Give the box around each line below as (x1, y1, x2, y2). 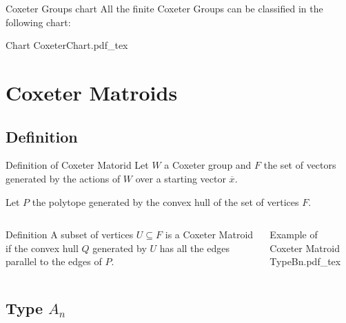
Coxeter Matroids (6, 78, 178, 106)
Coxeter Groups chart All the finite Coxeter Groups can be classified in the (6, 1, 323, 15)
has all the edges (159, 240, 230, 255)
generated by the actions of (6, 171, 121, 185)
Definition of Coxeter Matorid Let (6, 158, 149, 172)
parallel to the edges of (6, 254, 102, 269)
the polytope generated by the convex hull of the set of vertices (32, 194, 299, 209)
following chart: (6, 14, 71, 29)
